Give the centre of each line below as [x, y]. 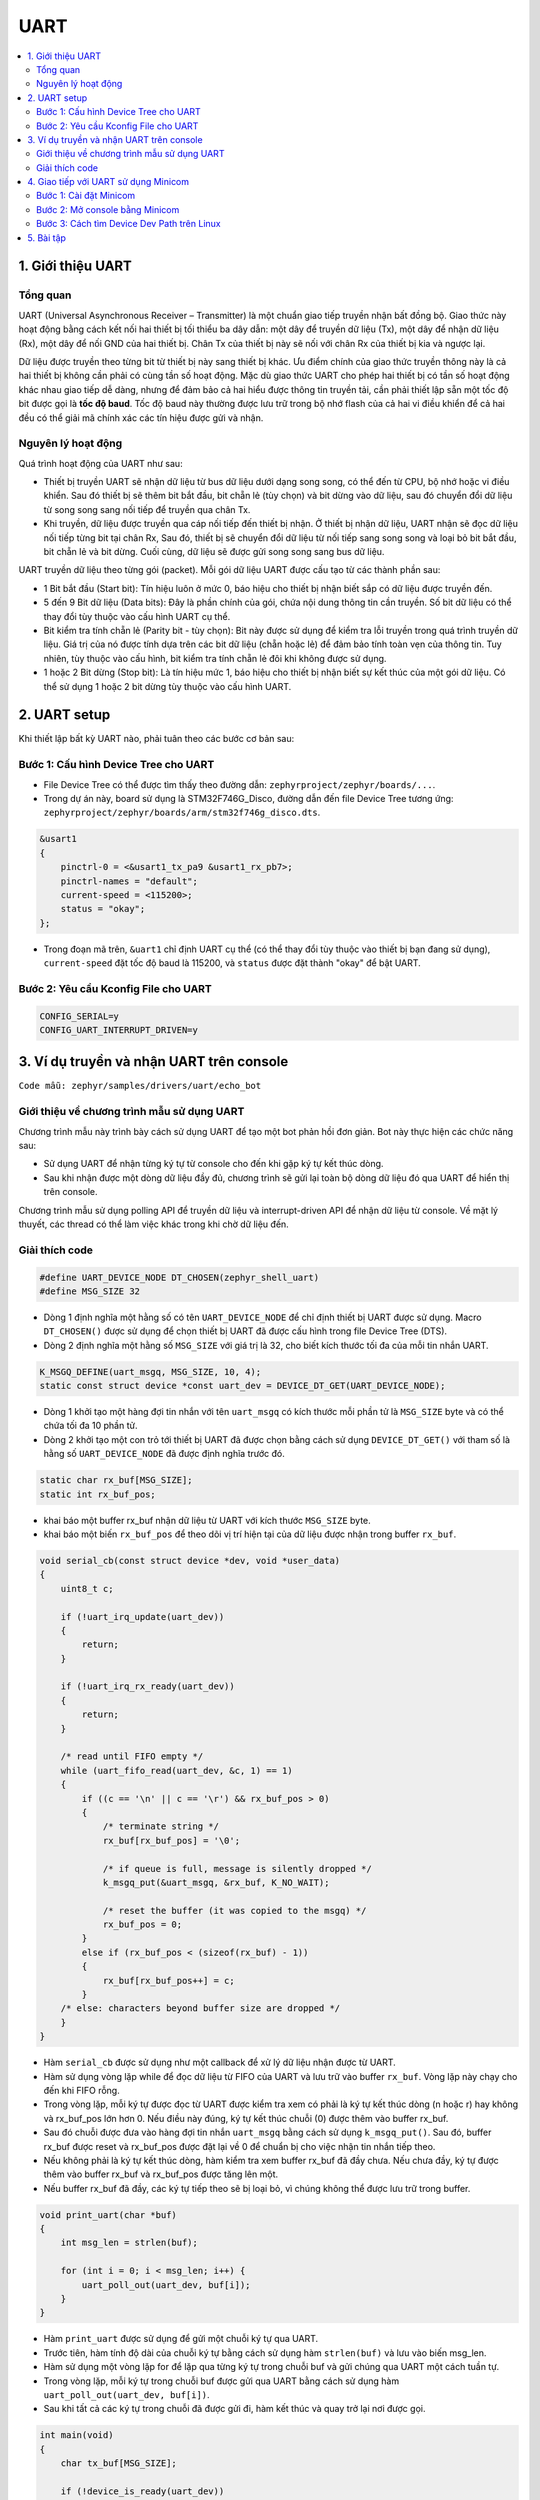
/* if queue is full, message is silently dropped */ [237, 1868]
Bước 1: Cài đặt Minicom [86, 196]
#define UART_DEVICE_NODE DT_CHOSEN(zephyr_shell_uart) [179, 1277]
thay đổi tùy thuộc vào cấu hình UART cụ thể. [137, 616]
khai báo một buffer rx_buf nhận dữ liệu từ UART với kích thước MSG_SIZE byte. [207, 1520]
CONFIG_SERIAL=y [79, 1016]
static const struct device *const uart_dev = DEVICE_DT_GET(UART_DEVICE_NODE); [242, 1386]
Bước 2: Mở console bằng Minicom [108, 209]
